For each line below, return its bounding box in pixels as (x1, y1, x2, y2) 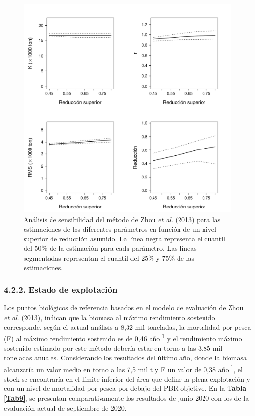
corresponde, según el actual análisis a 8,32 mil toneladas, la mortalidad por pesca (4, 322, 251, 332)
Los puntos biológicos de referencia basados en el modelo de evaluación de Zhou (4, 302, 244, 313)
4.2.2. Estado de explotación (4, 283, 118, 296)
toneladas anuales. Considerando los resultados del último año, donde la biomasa (4, 353, 247, 362)
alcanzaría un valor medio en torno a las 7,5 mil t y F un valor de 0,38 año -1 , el (4, 362, 243, 374)
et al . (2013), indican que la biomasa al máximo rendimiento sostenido (4, 312, 215, 322)
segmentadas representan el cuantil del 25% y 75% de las (24, 252, 194, 263)
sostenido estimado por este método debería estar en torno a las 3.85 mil (4, 343, 223, 353)
